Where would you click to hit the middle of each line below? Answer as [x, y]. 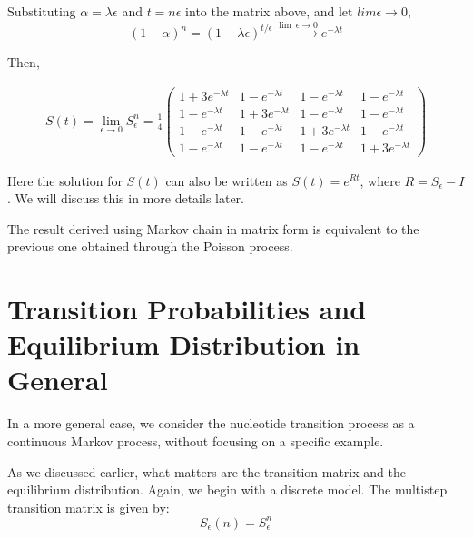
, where [380, 180]
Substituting [42, 11]
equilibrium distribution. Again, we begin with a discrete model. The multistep [227, 489]
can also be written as [227, 180]
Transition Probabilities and [187, 309]
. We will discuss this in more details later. [126, 198]
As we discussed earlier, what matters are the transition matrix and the [207, 471]
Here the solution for [65, 180]
